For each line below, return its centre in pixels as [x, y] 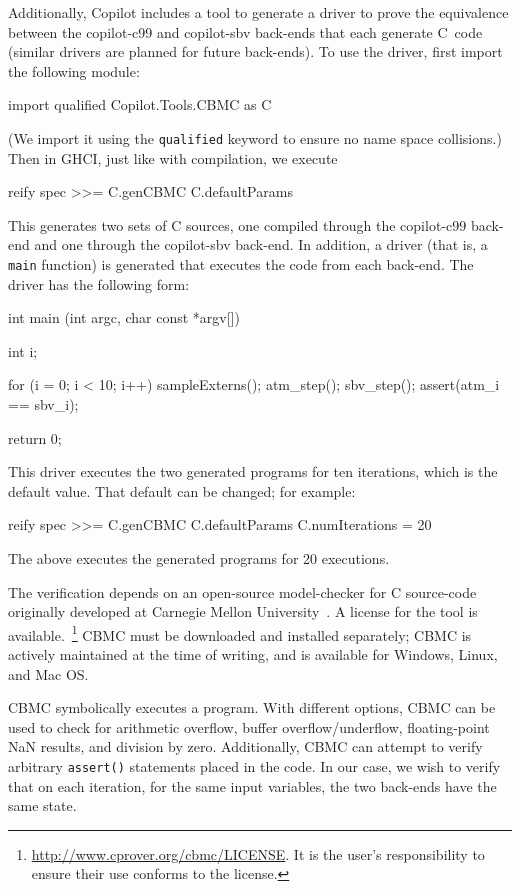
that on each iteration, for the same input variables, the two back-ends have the [252, 785]
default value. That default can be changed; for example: [182, 490]
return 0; [35, 437]
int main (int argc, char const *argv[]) [124, 317]
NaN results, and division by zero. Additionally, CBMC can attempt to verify [245, 746]
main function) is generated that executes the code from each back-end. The [241, 264]
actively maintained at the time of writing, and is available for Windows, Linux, [253, 654]
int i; [23, 350]
